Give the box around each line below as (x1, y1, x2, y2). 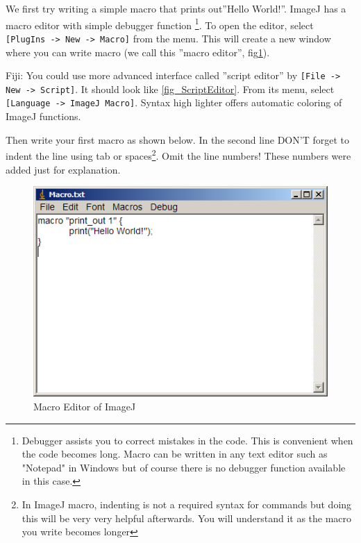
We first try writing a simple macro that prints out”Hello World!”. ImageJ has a (6, 1, 346, 15)
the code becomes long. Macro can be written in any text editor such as (22, 446, 328, 461)
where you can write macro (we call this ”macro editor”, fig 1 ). (6, 44, 270, 59)
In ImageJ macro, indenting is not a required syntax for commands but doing (22, 496, 352, 511)
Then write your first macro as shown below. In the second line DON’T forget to (6, 132, 349, 147)
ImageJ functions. (6, 109, 81, 124)
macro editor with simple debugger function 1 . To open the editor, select (6, 15, 314, 32)
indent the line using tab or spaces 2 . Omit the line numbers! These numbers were (6, 147, 351, 162)
